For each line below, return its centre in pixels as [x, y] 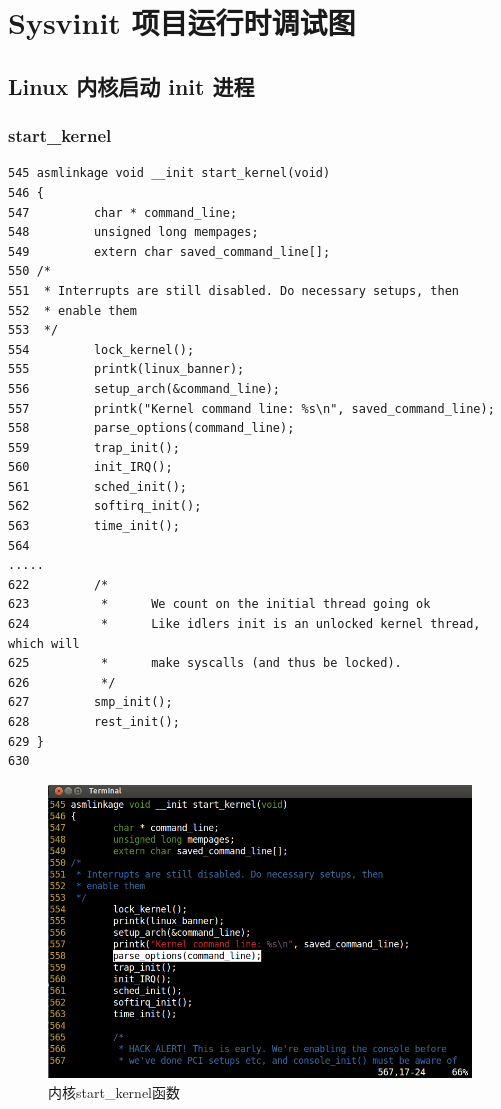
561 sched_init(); [97, 486]
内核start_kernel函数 [114, 1091]
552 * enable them [72, 310]
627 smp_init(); [90, 702]
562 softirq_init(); [105, 506]
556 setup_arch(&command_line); [144, 388]
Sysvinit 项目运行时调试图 [182, 22]
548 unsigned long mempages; [133, 232]
